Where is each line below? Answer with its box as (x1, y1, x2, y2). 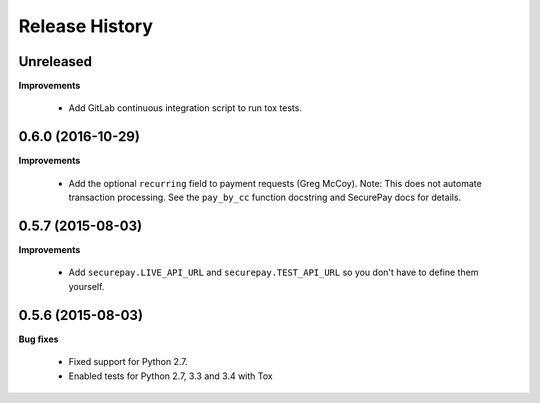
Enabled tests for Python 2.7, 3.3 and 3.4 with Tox (68, 370, 274, 382)
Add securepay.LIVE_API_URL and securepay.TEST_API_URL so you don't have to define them (68, 266, 479, 279)
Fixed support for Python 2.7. (68, 356, 189, 368)
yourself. (68, 280, 105, 292)
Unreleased (18, 53, 93, 70)
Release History (18, 15, 154, 37)
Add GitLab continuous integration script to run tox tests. (68, 102, 302, 114)
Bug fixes (18, 333, 59, 345)
